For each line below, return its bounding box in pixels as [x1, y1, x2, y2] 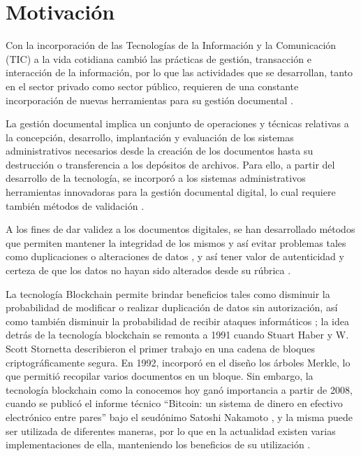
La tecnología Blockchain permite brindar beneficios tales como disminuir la [6, 286, 330, 301]
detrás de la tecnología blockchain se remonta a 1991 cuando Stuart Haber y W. [6, 327, 349, 342]
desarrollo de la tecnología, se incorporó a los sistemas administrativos [6, 171, 306, 185]
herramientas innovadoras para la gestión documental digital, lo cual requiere [6, 185, 336, 199]
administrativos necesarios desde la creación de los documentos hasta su [6, 143, 314, 158]
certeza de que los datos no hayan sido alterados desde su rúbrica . [6, 263, 291, 278]
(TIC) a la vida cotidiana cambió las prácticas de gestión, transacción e [6, 51, 311, 66]
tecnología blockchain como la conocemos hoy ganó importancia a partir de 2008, [6, 382, 353, 397]
